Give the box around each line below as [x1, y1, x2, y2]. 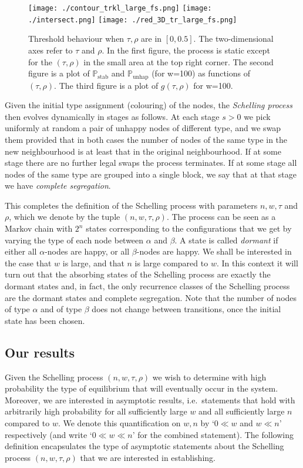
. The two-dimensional [193, 32, 274, 45]
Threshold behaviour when [28, 32, 124, 45]
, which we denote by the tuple [9, 210, 120, 223]
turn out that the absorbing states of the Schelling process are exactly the [5, 268, 271, 280]
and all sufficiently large [198, 405, 285, 417]
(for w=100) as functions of [151, 67, 250, 79]
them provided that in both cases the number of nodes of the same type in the [5, 133, 288, 145]
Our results [5, 343, 75, 361]
